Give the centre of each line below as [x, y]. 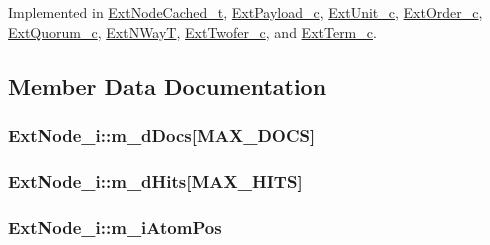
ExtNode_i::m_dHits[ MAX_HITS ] [155, 180]
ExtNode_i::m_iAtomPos [115, 226]
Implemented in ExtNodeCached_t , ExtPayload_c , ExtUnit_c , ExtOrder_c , [245, 12]
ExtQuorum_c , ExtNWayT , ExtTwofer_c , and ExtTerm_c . [192, 31]
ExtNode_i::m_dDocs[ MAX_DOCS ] [162, 134]
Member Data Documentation [167, 85]
